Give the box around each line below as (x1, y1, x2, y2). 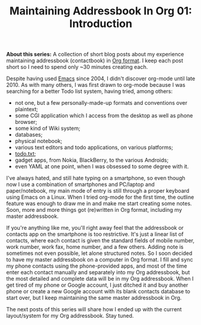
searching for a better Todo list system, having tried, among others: (6, 88, 173, 95)
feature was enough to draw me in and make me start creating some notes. (6, 200, 192, 207)
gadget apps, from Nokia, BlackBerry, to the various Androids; (14, 157, 169, 164)
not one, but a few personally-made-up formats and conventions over (14, 99, 188, 107)
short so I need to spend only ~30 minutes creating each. (6, 63, 148, 71)
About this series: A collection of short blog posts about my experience (6, 51, 184, 58)
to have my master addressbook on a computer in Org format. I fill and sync (6, 256, 193, 263)
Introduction (69, 17, 133, 31)
